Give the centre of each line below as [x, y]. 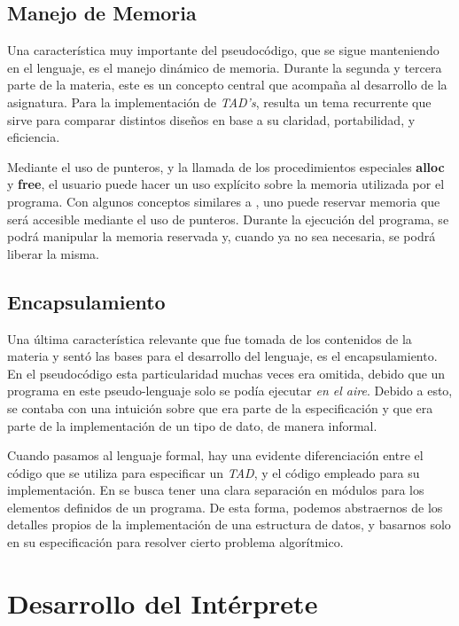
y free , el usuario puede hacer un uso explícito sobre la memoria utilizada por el [226, 184]
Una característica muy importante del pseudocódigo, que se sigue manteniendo [223, 50]
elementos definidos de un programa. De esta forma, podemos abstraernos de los [225, 507]
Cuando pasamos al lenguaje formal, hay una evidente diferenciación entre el [215, 455]
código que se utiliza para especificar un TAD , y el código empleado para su [214, 472]
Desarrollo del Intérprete [163, 603]
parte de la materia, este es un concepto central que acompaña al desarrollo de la [227, 85]
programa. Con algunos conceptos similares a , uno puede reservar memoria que [224, 201]
